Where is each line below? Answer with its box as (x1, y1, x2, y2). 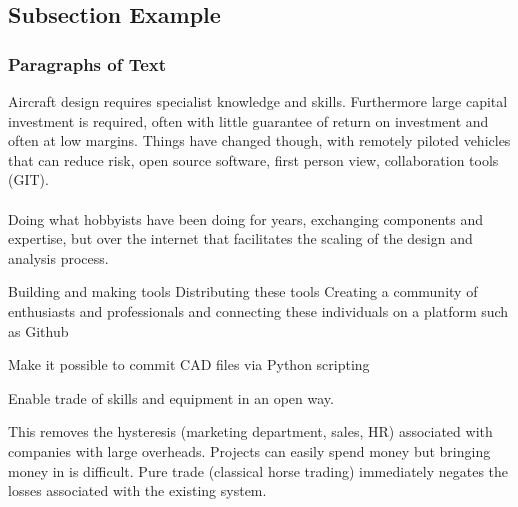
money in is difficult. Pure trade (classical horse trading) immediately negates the (8, 460, 509, 481)
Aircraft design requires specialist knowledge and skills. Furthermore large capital (8, 91, 508, 111)
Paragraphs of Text (8, 51, 167, 76)
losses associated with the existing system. (8, 480, 267, 501)
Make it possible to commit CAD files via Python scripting (8, 354, 370, 375)
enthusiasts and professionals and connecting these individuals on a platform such (8, 300, 509, 321)
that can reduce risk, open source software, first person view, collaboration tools (8, 149, 499, 170)
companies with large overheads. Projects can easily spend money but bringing (8, 440, 491, 461)
